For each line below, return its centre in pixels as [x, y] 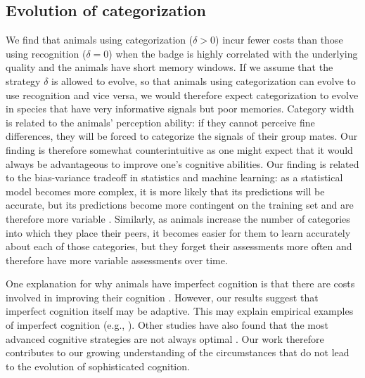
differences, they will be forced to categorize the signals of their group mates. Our [182, 136]
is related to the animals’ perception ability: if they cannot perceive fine [160, 122]
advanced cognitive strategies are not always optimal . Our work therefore [165, 338]
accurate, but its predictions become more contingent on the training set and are [180, 205]
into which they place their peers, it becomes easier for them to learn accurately [178, 232]
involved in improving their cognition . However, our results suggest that [162, 297]
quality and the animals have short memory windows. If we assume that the [169, 67]
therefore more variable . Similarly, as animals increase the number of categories [178, 218]
